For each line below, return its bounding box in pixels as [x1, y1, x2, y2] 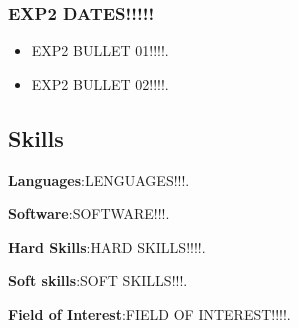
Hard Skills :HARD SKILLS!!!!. [8, 236, 206, 257]
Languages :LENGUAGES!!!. [8, 169, 190, 190]
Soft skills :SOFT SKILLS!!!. [8, 270, 188, 291]
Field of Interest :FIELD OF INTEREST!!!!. [8, 303, 291, 324]
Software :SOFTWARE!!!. [8, 203, 170, 224]
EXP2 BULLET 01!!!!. [31, 40, 169, 61]
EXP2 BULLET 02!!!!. [31, 73, 169, 94]
